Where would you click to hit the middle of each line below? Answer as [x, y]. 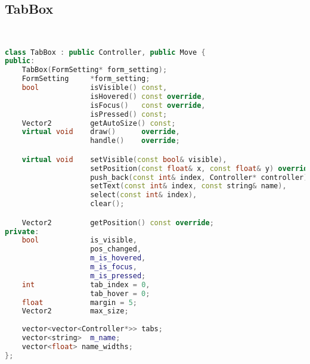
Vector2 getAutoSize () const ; [99, 123]
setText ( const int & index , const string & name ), [188, 186]
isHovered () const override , [148, 96]
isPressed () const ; [129, 114]
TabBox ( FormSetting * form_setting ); [94, 70]
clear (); [107, 204]
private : [22, 231]
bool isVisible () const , [94, 88]
